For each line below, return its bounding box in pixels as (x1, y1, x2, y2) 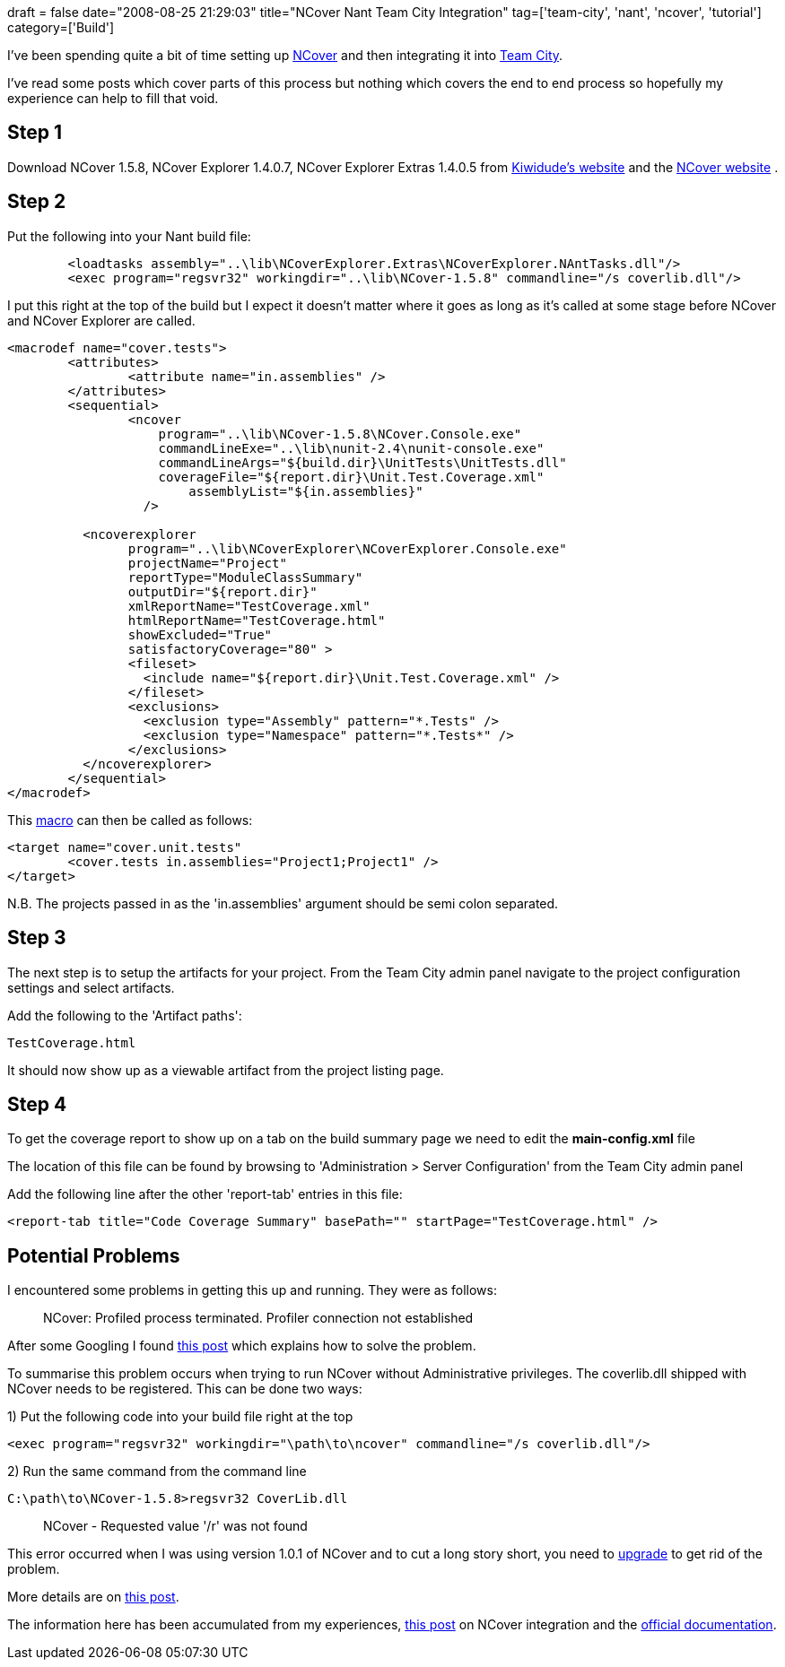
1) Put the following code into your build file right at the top (7, 1409, 353, 1425)
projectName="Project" (127, 555, 287, 570)
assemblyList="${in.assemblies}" (188, 483, 423, 499)
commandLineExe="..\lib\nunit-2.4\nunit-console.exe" (158, 440, 545, 456)
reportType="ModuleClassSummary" (127, 569, 363, 585)
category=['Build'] (7, 20, 115, 35)
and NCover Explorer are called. (7, 312, 196, 328)
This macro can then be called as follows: (7, 812, 253, 828)
